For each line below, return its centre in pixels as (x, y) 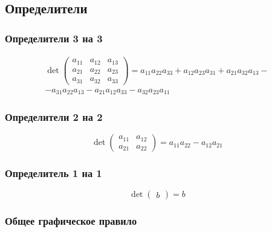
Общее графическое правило (71, 221)
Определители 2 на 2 (54, 116)
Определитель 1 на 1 (53, 173)
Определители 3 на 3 (54, 38)
